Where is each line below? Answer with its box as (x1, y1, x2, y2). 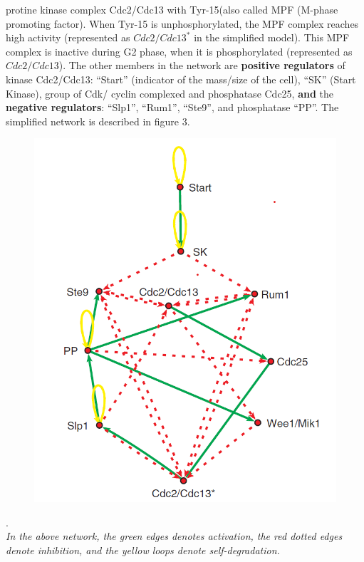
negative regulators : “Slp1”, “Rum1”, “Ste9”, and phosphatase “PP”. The (6, 100, 339, 115)
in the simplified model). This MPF (194, 30, 350, 45)
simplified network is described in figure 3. (6, 113, 190, 128)
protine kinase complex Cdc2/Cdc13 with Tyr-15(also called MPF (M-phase (6, 2, 338, 16)
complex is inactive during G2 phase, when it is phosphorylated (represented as (6, 43, 353, 58)
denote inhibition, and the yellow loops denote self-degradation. (6, 543, 280, 557)
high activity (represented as (6, 30, 130, 45)
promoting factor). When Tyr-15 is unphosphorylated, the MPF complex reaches (6, 16, 359, 31)
